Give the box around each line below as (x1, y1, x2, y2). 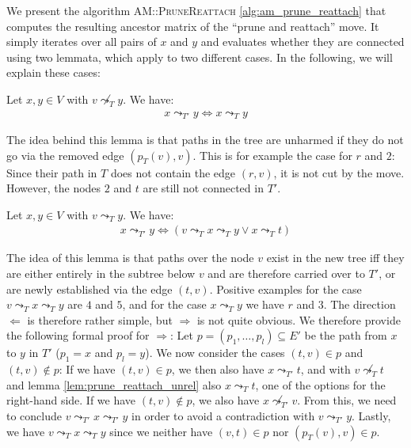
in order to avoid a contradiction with (131, 408, 315, 423)
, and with (300, 361, 351, 378)
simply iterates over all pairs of (6, 33, 157, 50)
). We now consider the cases (145, 344, 285, 361)
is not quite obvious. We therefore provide (196, 311, 401, 328)
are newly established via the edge (6, 280, 173, 297)
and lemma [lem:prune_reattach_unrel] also (6, 376, 222, 393)
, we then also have (171, 361, 264, 378)
